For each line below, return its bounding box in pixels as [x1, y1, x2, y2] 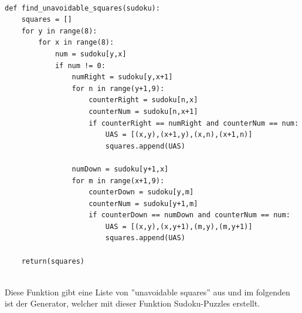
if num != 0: [55, 61, 106, 70]
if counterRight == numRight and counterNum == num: [89, 119, 299, 127]
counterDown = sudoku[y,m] [89, 188, 194, 197]
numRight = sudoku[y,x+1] [72, 73, 173, 82]
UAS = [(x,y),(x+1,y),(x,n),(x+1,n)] [105, 130, 253, 139]
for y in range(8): [21, 26, 97, 35]
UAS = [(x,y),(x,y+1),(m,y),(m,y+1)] [105, 222, 253, 231]
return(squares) [21, 257, 85, 265]
